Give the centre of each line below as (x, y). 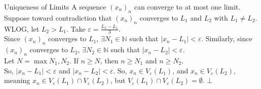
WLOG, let (22, 28)
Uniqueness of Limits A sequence (55, 7)
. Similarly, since (227, 38)
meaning (17, 80)
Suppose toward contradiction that (58, 17)
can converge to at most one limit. (187, 7)
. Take (76, 28)
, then (109, 61)
